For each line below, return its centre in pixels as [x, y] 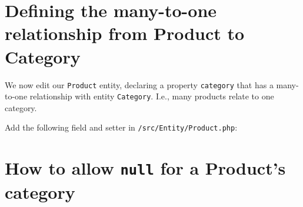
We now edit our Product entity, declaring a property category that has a [139, 84]
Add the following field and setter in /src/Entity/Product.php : [121, 127]
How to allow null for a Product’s [145, 168]
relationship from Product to [125, 33]
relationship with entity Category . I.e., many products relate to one [152, 96]
